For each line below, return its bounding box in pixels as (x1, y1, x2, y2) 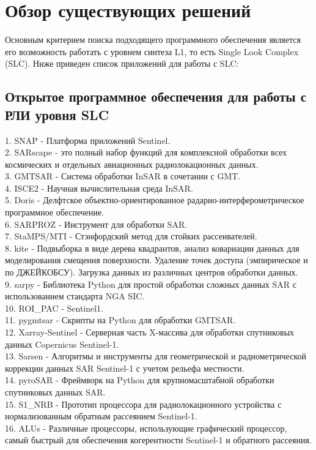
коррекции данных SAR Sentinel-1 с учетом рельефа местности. (5, 361, 244, 374)
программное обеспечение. (5, 206, 105, 219)
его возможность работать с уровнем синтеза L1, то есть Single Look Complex (5, 45, 299, 58)
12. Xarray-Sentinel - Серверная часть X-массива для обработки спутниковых (5, 326, 295, 338)
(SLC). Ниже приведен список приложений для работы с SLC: (5, 57, 239, 70)
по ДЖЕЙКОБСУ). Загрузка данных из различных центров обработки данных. (5, 266, 298, 279)
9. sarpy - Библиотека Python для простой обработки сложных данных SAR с (5, 277, 296, 290)
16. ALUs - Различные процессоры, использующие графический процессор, (5, 421, 287, 434)
